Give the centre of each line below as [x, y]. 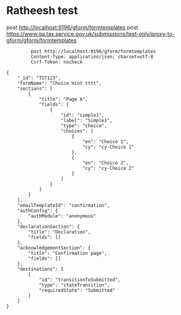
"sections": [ [35, 89]
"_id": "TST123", [39, 78]
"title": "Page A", [63, 99]
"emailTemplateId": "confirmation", [64, 205]
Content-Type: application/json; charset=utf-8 [92, 56]
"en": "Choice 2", [106, 163]
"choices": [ [77, 131]
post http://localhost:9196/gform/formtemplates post [72, 27]
